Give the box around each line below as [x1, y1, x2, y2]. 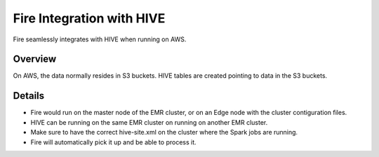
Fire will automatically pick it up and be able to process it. [30, 137, 197, 146]
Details [13, 90, 45, 102]
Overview [13, 53, 57, 65]
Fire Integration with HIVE [13, 11, 166, 26]
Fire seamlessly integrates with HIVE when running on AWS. [13, 35, 187, 43]
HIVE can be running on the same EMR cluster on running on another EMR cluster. [30, 118, 268, 126]
